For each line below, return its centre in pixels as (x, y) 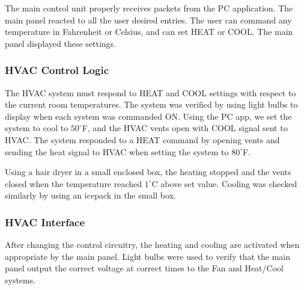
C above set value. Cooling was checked (224, 183)
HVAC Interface (45, 222)
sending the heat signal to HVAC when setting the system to (117, 151)
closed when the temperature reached (74, 183)
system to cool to (37, 128)
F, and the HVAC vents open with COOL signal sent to (185, 128)
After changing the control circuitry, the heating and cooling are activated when (152, 245)
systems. (20, 279)
